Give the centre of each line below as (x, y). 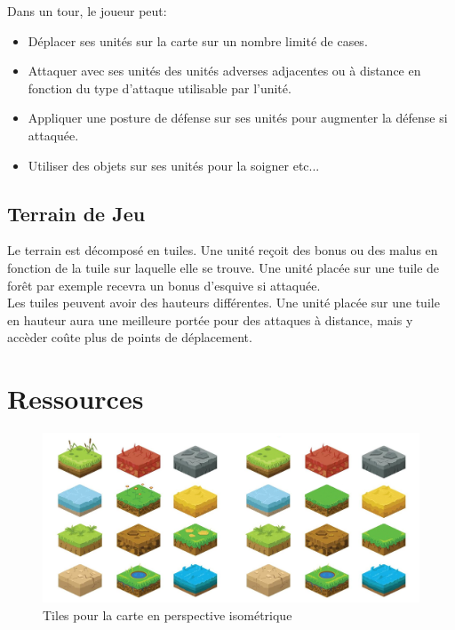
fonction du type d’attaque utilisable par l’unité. (160, 88)
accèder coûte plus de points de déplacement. (130, 337)
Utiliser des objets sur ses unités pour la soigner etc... (174, 165)
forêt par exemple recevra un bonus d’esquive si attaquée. (164, 285)
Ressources (76, 399)
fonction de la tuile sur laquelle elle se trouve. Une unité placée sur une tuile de (224, 267)
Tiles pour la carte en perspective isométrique (168, 614)
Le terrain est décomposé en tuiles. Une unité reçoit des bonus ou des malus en (223, 250)
